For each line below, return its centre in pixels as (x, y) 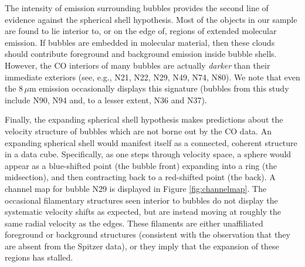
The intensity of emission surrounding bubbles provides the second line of (137, 8)
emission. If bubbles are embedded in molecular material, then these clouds (140, 42)
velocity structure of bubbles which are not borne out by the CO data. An (138, 131)
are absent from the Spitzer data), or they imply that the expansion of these (142, 246)
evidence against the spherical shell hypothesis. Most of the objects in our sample (151, 19)
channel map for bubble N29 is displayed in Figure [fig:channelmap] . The (136, 188)
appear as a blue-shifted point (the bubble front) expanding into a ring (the (141, 165)
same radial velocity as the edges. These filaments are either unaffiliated (134, 223)
